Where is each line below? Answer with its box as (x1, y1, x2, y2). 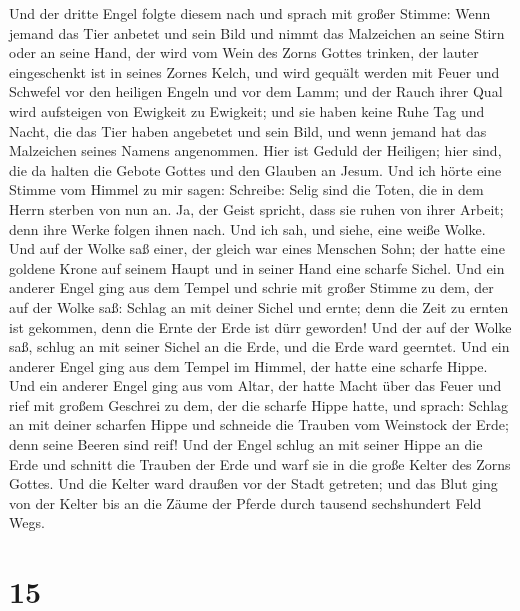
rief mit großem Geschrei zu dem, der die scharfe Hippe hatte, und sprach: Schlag (9, 394, 509, 415)
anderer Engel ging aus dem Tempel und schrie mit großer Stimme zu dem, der (9, 277, 494, 298)
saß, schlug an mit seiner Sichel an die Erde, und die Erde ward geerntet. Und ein (9, 336, 510, 357)
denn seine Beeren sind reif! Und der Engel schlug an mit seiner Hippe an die (9, 434, 483, 455)
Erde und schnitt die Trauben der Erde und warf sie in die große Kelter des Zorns (9, 453, 511, 474)
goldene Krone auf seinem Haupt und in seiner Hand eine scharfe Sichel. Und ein (9, 257, 505, 278)
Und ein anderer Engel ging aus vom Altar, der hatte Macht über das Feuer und (9, 375, 502, 396)
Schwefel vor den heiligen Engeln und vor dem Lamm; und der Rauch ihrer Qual (9, 81, 503, 102)
